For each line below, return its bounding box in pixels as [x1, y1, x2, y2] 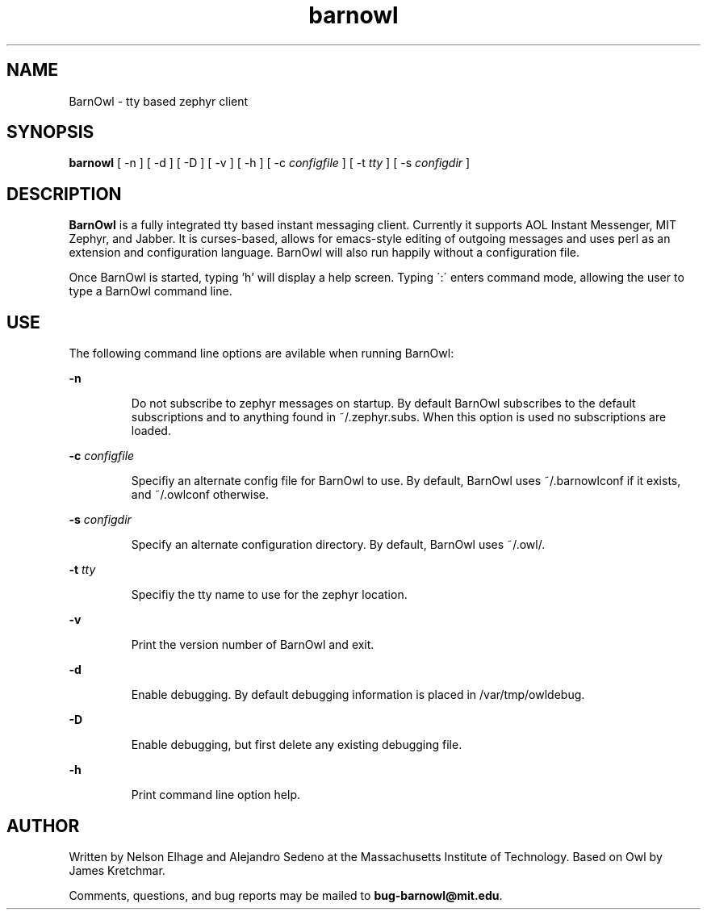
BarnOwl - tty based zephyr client [69, 94, 249, 108]
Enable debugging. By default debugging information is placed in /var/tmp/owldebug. [131, 688, 585, 702]
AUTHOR [6, 815, 80, 836]
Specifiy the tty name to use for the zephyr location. [131, 588, 408, 602]
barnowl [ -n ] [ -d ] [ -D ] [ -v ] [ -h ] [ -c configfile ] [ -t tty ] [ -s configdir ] [69, 156, 471, 170]
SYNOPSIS [6, 122, 94, 143]
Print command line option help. [131, 788, 301, 802]
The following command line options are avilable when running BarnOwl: [69, 346, 454, 361]
